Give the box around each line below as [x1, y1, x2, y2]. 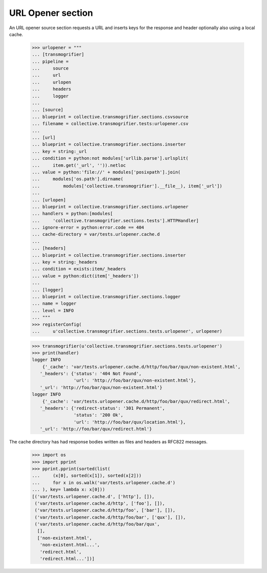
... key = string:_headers [32, 260, 97, 265]
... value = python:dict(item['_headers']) [32, 273, 139, 279]
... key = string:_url [32, 148, 87, 154]
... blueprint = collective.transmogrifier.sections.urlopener [32, 204, 189, 210]
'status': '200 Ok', [73, 412, 124, 418]
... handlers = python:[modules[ [32, 211, 113, 217]
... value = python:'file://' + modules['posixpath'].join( [32, 169, 181, 175]
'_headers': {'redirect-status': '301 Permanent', [40, 405, 165, 411]
